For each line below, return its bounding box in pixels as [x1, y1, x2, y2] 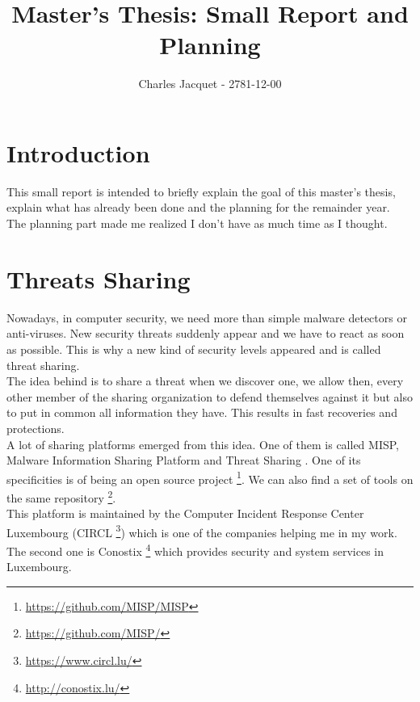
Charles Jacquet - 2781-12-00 [138, 75, 282, 92]
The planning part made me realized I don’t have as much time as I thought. [6, 215, 388, 232]
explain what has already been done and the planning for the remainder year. [6, 199, 390, 216]
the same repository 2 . [6, 486, 116, 506]
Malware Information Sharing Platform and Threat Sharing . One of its [6, 452, 361, 469]
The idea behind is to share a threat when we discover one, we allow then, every [6, 372, 404, 389]
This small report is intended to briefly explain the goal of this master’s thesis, [6, 183, 396, 200]
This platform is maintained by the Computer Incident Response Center [6, 505, 364, 522]
